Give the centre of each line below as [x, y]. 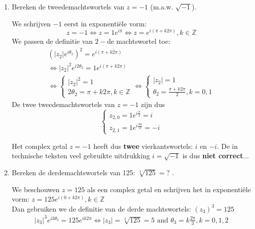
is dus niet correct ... [216, 156]
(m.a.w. [162, 6]
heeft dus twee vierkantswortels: [143, 146]
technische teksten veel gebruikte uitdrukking [81, 156]
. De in [227, 146]
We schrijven [31, 23]
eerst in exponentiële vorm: [105, 23]
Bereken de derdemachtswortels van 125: [73, 172]
